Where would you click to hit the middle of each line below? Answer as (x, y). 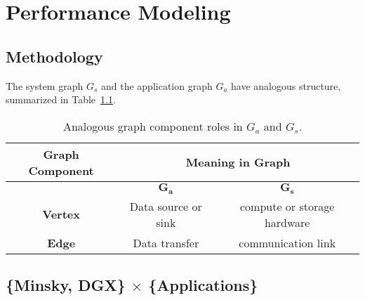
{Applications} (203, 285)
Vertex (61, 214)
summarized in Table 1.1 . (61, 99)
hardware (287, 222)
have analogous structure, (286, 85)
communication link (287, 242)
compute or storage (287, 206)
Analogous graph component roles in (153, 126)
